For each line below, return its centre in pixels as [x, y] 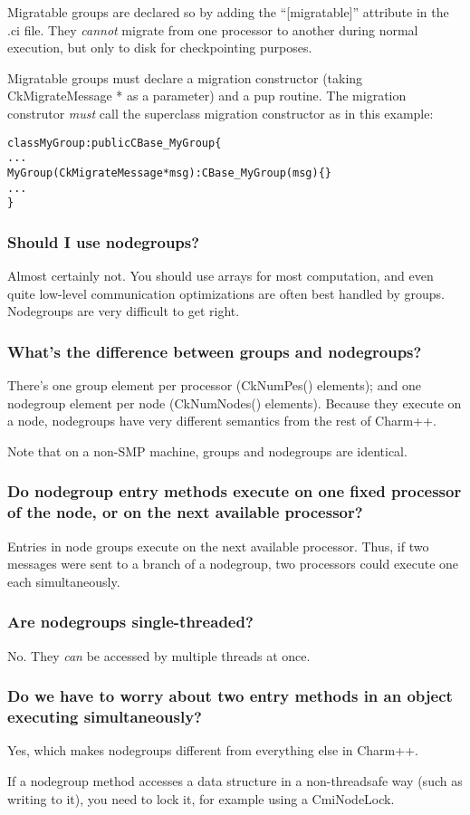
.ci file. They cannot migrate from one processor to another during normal [213, 29]
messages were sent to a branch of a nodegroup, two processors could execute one [233, 564]
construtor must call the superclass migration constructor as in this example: [221, 113]
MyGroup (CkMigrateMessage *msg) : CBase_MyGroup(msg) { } [169, 173]
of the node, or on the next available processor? [185, 512]
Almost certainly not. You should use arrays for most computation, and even [221, 276]
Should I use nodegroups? [104, 241]
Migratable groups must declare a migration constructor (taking [185, 77]
